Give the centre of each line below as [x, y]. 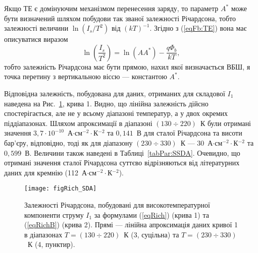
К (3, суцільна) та [151, 234]
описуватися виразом [36, 39]
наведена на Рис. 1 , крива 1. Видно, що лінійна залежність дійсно [106, 103]
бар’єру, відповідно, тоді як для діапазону [68, 142]
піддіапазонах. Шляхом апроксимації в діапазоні [78, 123]
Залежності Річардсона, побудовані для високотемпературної [117, 204]
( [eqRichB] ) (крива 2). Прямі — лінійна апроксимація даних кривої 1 [131, 225]
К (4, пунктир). [51, 244]
